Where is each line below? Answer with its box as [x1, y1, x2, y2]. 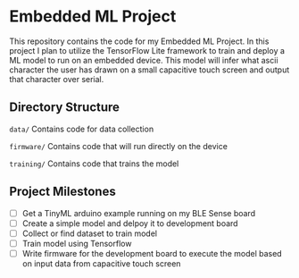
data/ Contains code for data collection [9, 123, 154, 134]
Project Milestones [9, 184, 116, 199]
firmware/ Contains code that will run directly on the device [9, 140, 228, 151]
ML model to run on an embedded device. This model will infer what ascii [9, 55, 278, 65]
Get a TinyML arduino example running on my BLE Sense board [21, 207, 256, 218]
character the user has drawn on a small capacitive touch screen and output [9, 64, 290, 75]
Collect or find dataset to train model [21, 228, 158, 239]
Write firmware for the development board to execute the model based [21, 248, 283, 258]
